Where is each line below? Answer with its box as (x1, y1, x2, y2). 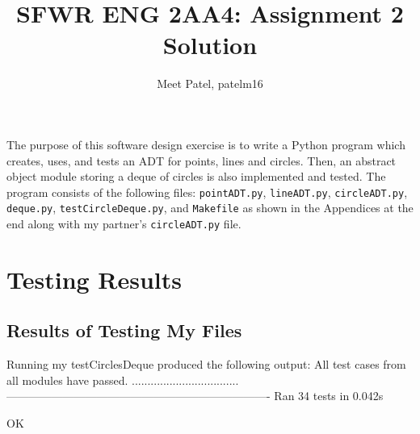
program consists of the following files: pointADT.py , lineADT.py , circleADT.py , (6, 183, 408, 200)
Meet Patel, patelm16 (157, 75, 263, 92)
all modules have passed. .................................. (6, 371, 239, 388)
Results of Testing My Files (6, 318, 242, 343)
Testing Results (6, 262, 183, 295)
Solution (162, 28, 258, 61)
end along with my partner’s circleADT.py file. (6, 215, 241, 232)
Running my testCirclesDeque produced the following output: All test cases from (6, 356, 406, 373)
